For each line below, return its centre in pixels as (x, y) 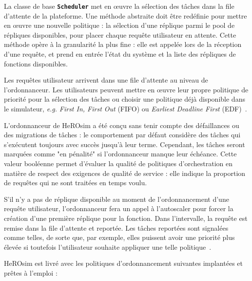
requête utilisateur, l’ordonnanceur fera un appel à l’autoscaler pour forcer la (119, 208)
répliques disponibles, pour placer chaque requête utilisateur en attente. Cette (120, 34)
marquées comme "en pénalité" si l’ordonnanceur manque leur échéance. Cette (120, 154)
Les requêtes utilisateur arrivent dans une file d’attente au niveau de (106, 80)
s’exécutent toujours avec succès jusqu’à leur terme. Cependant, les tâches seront (125, 144)
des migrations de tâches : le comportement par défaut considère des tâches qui (122, 135)
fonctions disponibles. (36, 63)
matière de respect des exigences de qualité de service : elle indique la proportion (125, 173)
